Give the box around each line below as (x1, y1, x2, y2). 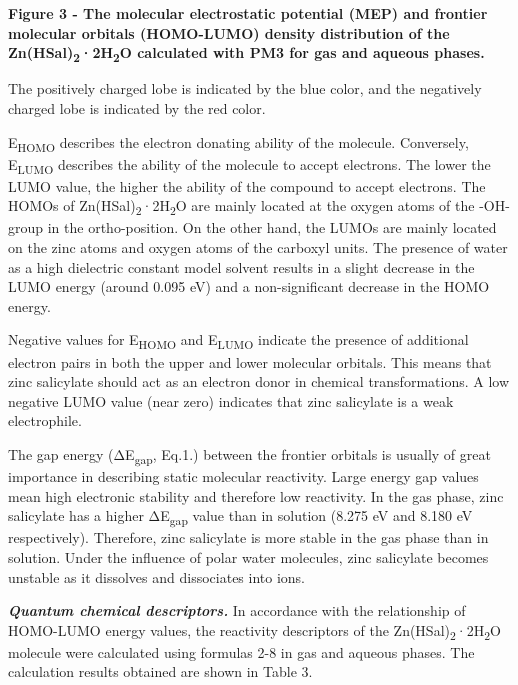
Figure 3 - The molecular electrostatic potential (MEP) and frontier (8, 3, 488, 23)
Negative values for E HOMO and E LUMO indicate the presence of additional (8, 329, 469, 353)
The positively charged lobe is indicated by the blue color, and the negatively (8, 78, 482, 99)
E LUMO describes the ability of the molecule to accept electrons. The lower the (8, 153, 491, 177)
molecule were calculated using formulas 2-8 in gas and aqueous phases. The (8, 641, 475, 662)
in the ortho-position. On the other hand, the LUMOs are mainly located (47, 217, 497, 238)
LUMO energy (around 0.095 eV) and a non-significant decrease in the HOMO (8, 276, 490, 297)
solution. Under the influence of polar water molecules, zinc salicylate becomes (8, 546, 489, 567)
